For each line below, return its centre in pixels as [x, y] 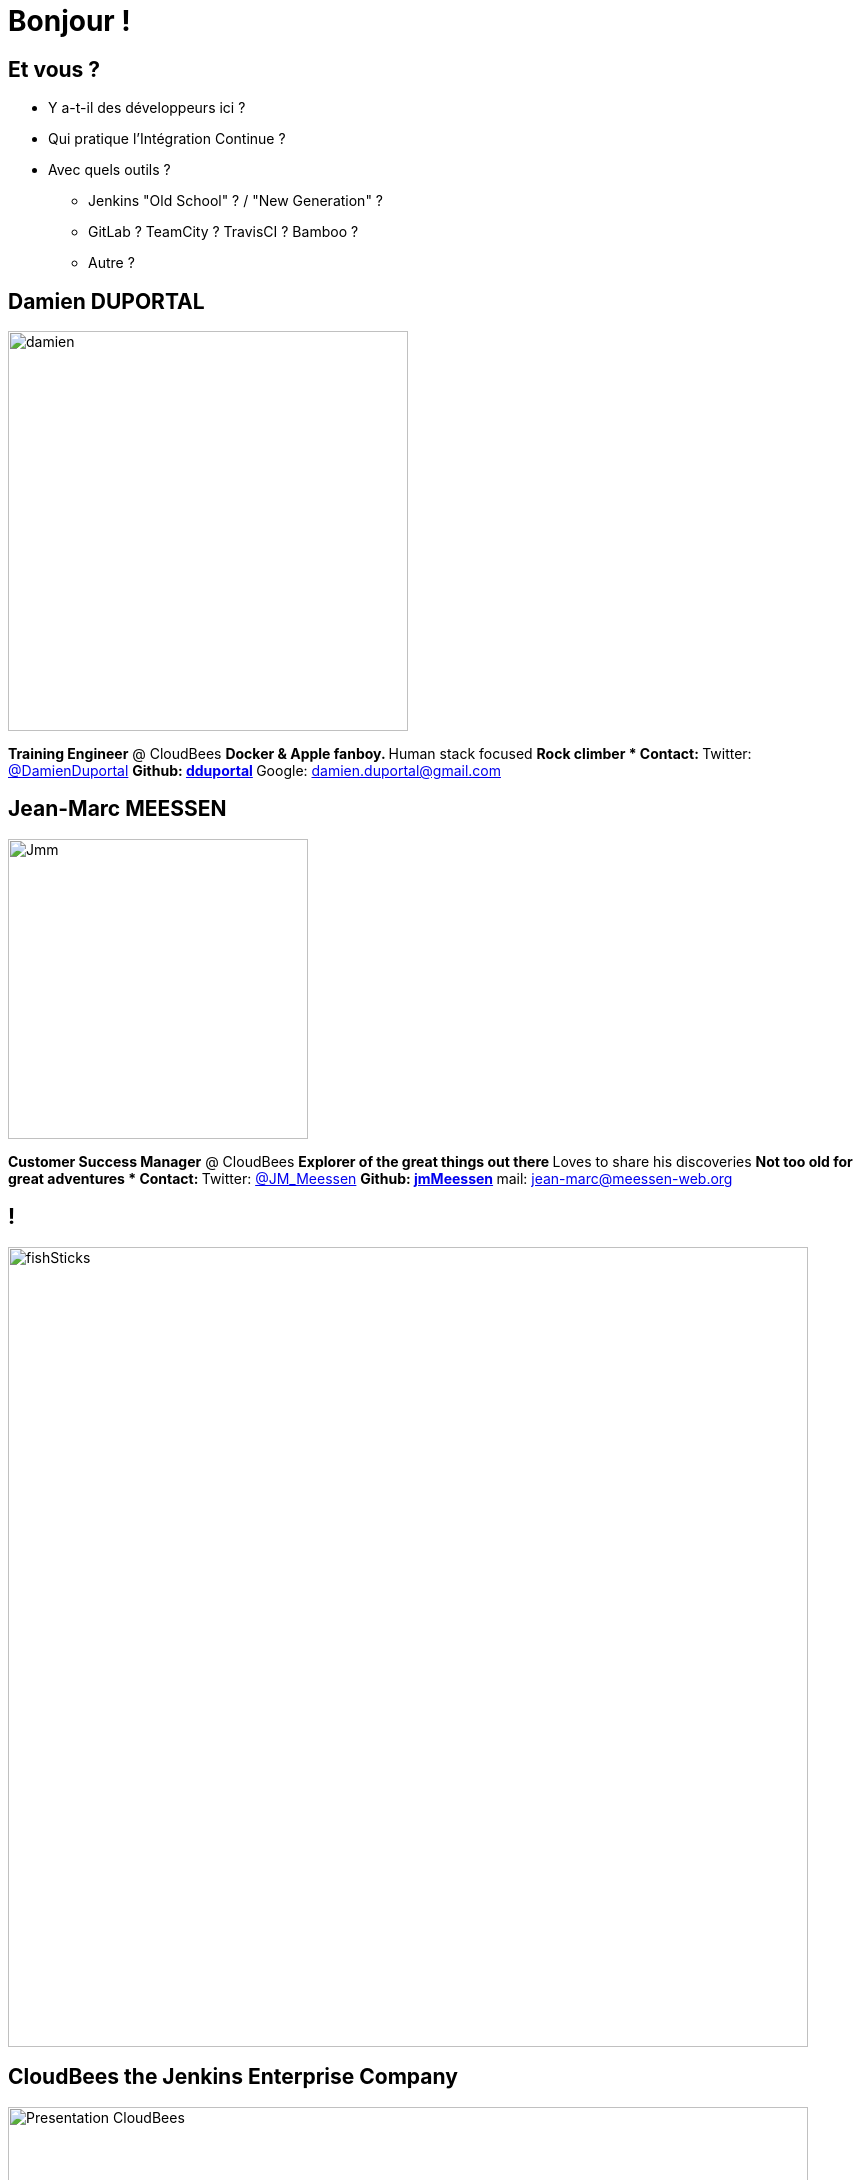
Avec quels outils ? [109, 170]
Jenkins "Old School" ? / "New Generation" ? [235, 201]
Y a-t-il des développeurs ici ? [147, 108]
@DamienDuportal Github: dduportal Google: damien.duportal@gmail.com [254, 771]
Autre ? [111, 263]
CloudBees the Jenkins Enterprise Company [233, 2077]
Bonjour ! [69, 21]
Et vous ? [54, 69]
